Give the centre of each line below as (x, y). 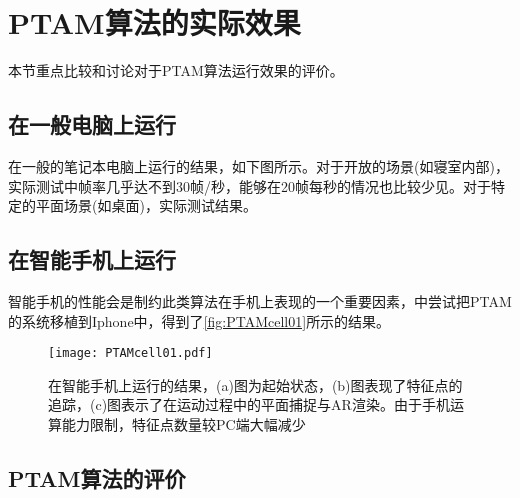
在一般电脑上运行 (92, 124)
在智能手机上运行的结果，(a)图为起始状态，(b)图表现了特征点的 (255, 384)
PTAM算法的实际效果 (154, 22)
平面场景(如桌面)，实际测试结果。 (146, 205)
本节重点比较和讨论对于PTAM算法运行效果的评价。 (176, 70)
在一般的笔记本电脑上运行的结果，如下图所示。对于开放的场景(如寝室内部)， (258, 165)
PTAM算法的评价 (97, 477)
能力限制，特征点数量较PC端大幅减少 (183, 423)
